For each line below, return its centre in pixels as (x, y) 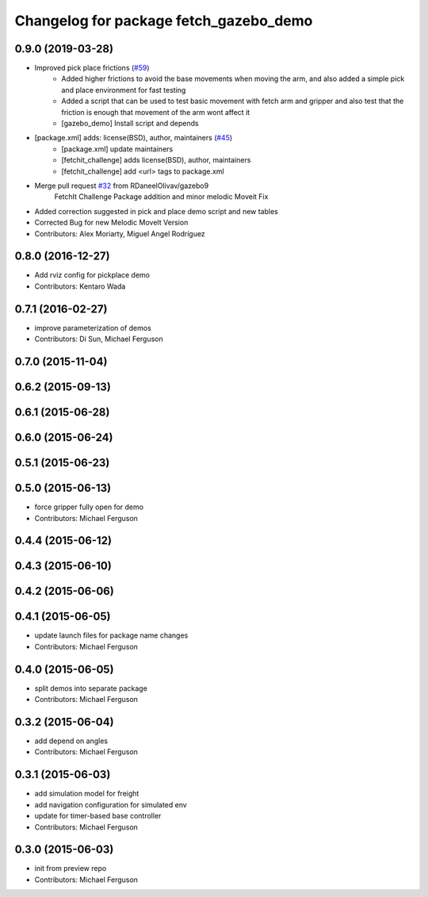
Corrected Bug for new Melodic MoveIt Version (111, 223)
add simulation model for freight (87, 794)
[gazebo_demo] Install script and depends (130, 124)
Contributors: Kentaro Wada (80, 286)
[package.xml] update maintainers (117, 149)
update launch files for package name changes (111, 635)
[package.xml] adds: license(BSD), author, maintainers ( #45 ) (134, 138)
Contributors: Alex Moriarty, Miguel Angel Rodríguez (120, 233)
